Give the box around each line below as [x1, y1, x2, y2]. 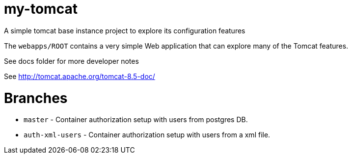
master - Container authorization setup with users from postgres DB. [24, 115, 248, 124]
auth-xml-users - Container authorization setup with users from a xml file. [24, 131, 271, 139]
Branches [4, 89, 68, 106]
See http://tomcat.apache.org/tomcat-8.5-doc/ [4, 72, 155, 80]
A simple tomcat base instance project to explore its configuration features [4, 26, 245, 35]
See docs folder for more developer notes [4, 56, 139, 65]
